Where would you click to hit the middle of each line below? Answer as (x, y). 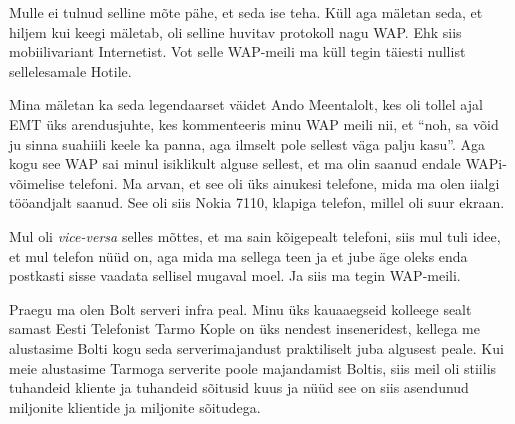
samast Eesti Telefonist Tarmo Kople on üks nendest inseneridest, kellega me (245, 328)
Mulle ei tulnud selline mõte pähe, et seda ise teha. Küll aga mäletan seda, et (246, 12)
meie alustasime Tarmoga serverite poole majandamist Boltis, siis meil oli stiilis (253, 367)
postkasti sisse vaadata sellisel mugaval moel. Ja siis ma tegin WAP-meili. (235, 275)
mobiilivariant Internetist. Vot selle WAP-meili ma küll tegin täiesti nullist (237, 51)
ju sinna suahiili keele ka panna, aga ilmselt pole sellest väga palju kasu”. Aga (247, 143)
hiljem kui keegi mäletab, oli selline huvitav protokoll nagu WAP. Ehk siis (235, 31)
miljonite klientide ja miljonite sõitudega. (135, 406)
